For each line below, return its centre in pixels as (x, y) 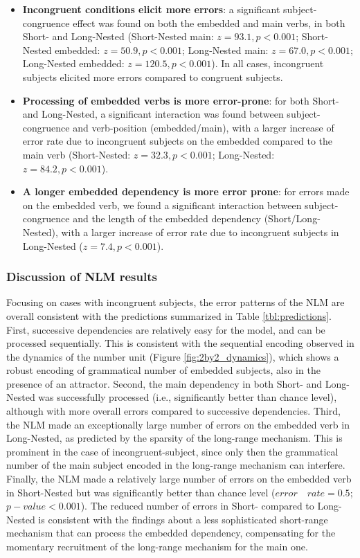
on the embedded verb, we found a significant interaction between (162, 205)
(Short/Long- (292, 218)
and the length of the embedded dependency (167, 218)
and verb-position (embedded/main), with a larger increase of (204, 127)
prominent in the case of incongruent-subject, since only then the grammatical (172, 451)
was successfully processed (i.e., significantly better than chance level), (188, 397)
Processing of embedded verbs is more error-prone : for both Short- (181, 100)
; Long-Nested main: (225, 49)
